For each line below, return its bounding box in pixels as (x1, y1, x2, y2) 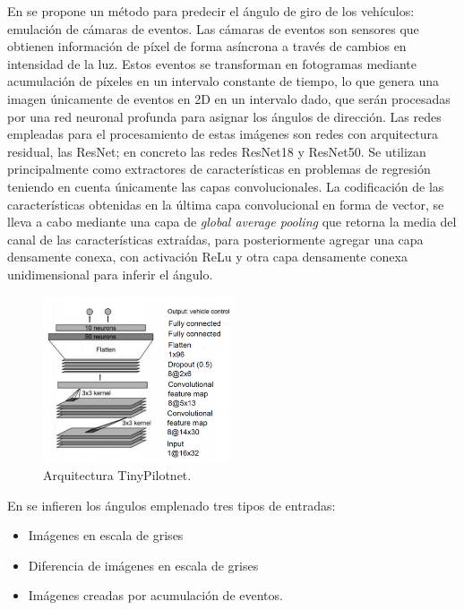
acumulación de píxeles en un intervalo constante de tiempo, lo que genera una (7, 72, 440, 90)
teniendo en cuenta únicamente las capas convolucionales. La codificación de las (7, 176, 444, 195)
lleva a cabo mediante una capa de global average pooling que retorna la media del (7, 212, 457, 231)
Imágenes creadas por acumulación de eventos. (28, 586, 283, 605)
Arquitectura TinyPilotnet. (43, 466, 192, 485)
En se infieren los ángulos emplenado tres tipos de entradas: (7, 495, 336, 514)
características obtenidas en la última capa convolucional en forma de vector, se (7, 194, 444, 213)
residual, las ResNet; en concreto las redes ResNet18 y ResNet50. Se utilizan (7, 142, 426, 160)
